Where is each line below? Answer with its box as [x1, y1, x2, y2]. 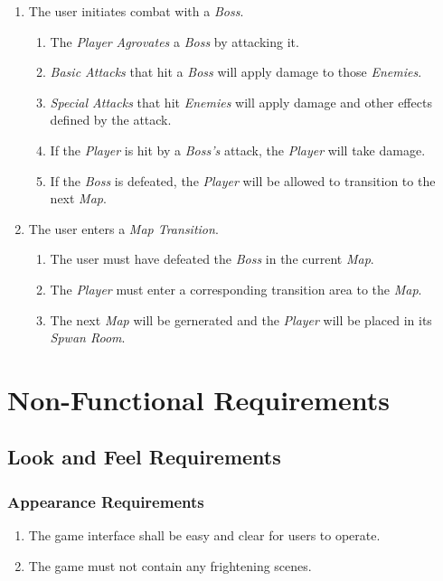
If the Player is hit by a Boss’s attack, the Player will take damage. [50, 140, 426, 159]
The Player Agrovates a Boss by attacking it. [50, 32, 299, 51]
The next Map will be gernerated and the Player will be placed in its [50, 310, 432, 329]
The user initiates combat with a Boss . [28, 2, 244, 20]
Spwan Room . [50, 328, 126, 347]
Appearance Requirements [7, 490, 204, 512]
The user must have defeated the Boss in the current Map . [50, 249, 374, 268]
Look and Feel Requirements [7, 443, 281, 471]
